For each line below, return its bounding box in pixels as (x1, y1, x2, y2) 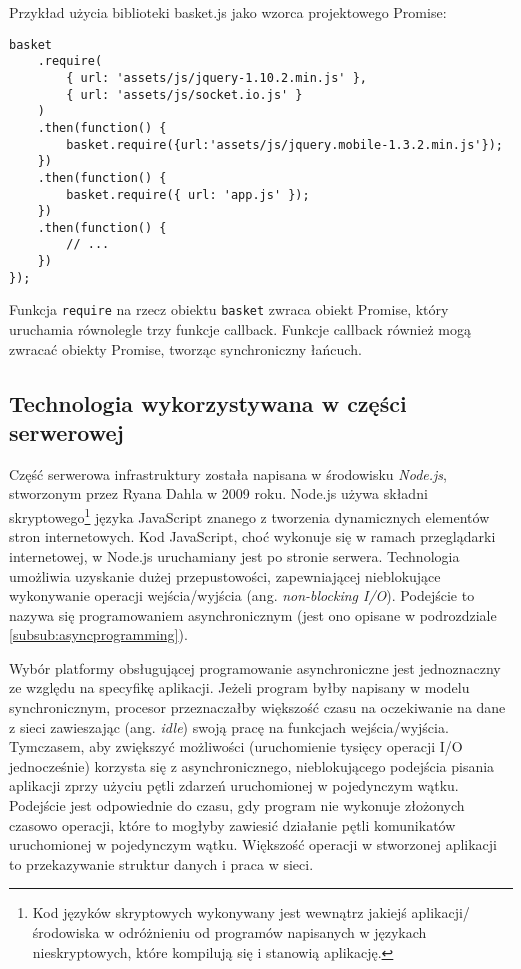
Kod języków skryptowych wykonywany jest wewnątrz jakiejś (32, 902, 407, 923)
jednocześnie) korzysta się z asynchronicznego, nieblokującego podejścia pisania (9, 755, 495, 776)
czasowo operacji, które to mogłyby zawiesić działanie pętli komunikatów (9, 814, 456, 835)
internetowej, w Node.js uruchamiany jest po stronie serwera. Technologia (9, 545, 460, 566)
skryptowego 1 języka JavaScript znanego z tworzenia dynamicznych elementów (9, 504, 490, 527)
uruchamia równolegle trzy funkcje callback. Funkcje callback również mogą (9, 319, 471, 340)
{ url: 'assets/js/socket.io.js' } (66, 87, 303, 102)
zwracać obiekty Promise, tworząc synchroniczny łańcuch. (9, 338, 362, 359)
